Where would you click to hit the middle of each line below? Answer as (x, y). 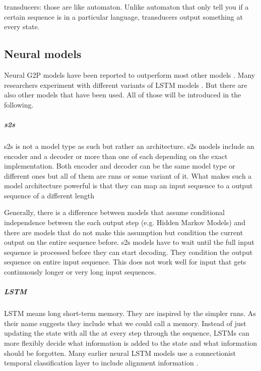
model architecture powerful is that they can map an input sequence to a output (128, 185)
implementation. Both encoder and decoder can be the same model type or (120, 166)
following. (19, 104)
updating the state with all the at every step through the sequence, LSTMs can (127, 333)
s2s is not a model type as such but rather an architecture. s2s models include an (129, 146)
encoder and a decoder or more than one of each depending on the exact (116, 156)
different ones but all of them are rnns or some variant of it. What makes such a (128, 175)
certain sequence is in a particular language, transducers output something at (123, 16)
